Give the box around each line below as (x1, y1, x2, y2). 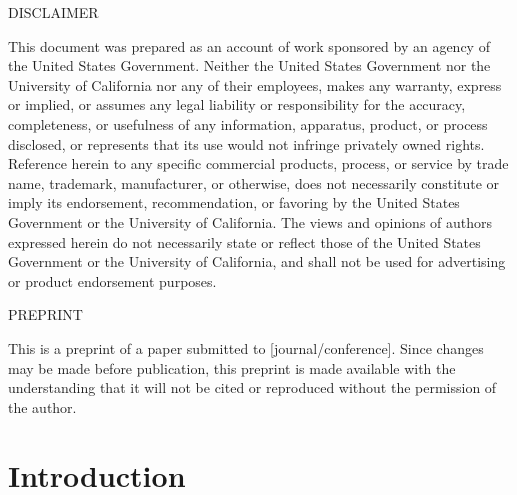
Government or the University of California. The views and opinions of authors (8, 211, 493, 232)
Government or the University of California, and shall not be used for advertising (8, 251, 506, 272)
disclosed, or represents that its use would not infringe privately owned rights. (8, 133, 485, 154)
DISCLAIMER (8, 2, 99, 22)
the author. (8, 396, 77, 417)
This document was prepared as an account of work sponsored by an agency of (8, 35, 490, 56)
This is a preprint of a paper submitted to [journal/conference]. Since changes (8, 337, 484, 358)
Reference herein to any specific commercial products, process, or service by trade (8, 153, 509, 174)
